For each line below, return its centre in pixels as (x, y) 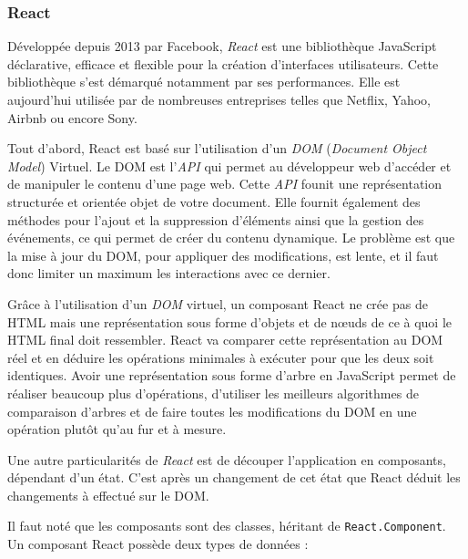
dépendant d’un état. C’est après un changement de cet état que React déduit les (234, 477)
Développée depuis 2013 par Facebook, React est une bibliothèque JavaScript (222, 46)
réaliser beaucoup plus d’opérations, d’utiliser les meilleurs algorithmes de (213, 393)
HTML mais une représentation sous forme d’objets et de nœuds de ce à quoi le (230, 321)
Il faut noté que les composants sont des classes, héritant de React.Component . (227, 526)
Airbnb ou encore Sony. (72, 117)
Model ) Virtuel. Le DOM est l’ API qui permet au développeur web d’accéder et (229, 166)
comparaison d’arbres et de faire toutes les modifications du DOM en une (212, 411)
